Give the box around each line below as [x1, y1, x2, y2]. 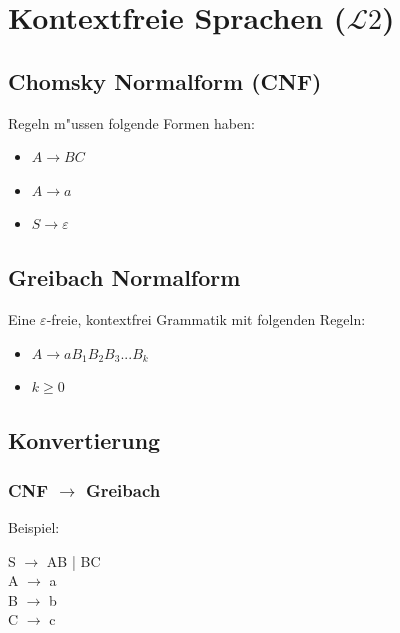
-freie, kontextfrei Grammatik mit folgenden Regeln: [46, 309, 366, 330]
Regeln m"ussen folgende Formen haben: [8, 112, 255, 133]
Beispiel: [8, 516, 60, 537]
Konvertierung [8, 425, 161, 456]
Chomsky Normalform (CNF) [8, 65, 322, 96]
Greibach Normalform [8, 262, 241, 293]
